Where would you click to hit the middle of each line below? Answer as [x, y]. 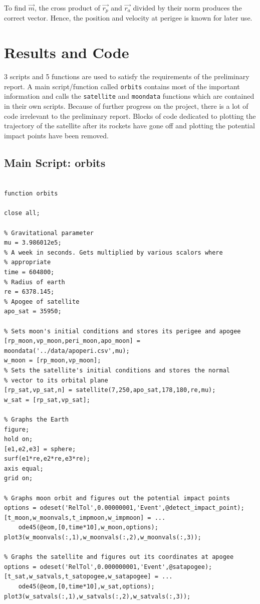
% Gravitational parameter [49, 233]
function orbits [31, 194]
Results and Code [67, 52]
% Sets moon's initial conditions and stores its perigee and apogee [122, 331]
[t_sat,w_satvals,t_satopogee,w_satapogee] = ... [88, 577]
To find [15, 8]
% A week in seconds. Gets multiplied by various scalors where [113, 252]
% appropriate [28, 262]
